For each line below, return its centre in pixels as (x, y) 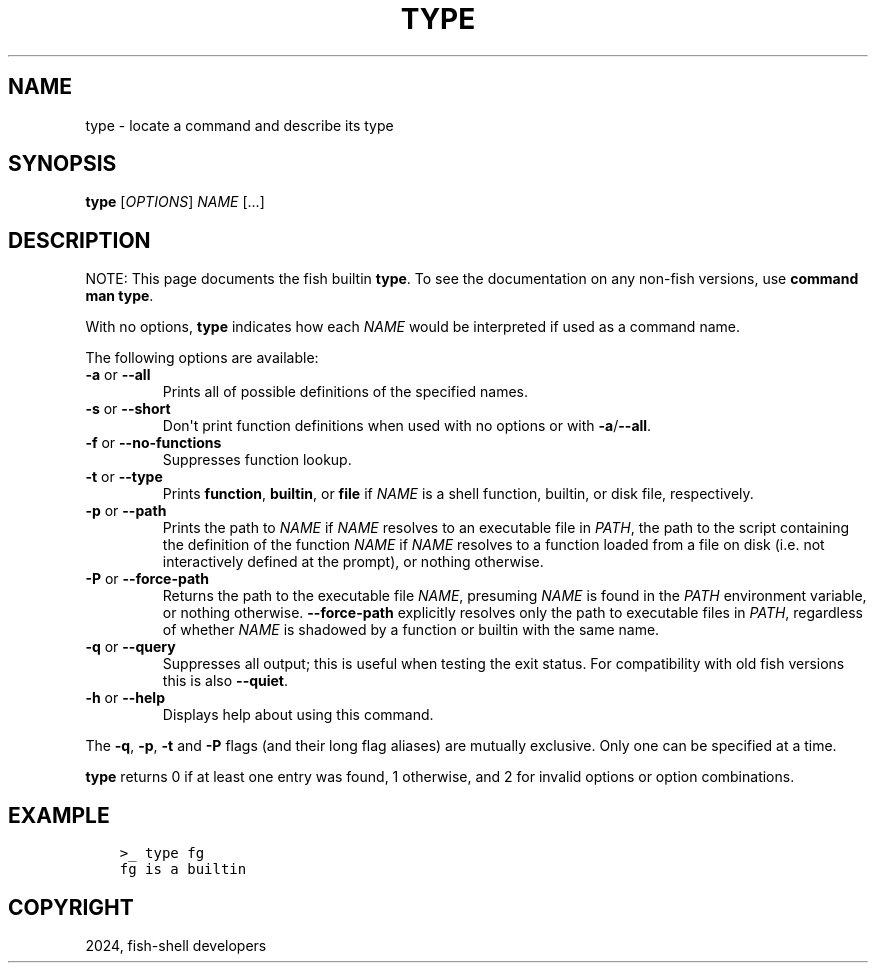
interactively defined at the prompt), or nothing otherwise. (353, 562)
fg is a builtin (183, 869)
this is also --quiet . (225, 681)
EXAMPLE (59, 815)
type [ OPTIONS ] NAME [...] (175, 202)
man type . (119, 296)
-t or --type (124, 477)
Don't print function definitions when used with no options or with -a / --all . (407, 426)
